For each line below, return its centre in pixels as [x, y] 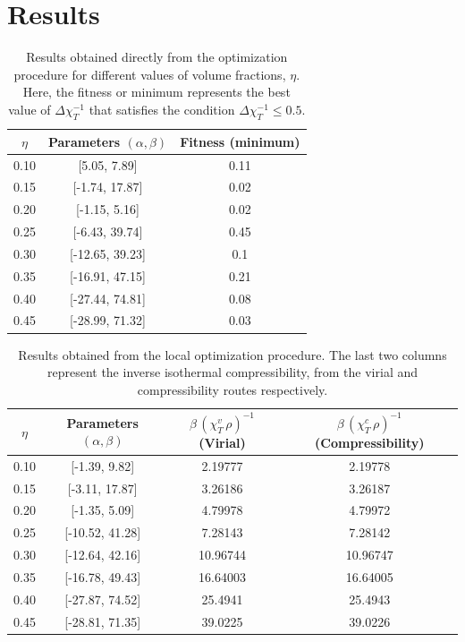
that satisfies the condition [162, 109]
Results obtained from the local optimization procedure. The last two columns [232, 354]
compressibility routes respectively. [232, 389]
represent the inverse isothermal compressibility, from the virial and [232, 372]
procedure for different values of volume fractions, [150, 74]
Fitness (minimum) [240, 141]
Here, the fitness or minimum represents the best [156, 92]
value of [30, 109]
